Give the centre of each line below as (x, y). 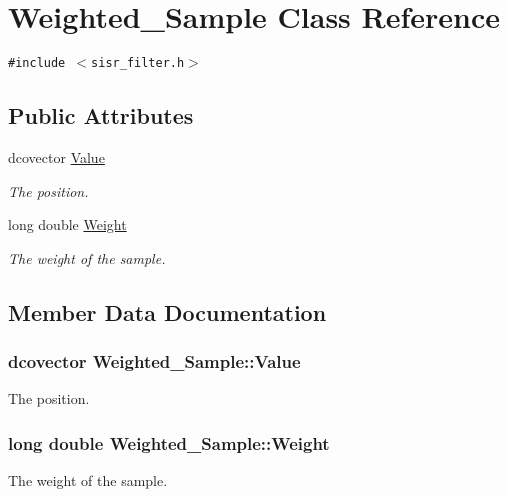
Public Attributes (101, 115)
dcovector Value (56, 156)
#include (37, 63)
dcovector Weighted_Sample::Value (154, 361)
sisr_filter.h (138, 63)
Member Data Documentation (167, 311)
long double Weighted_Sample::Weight (169, 442)
